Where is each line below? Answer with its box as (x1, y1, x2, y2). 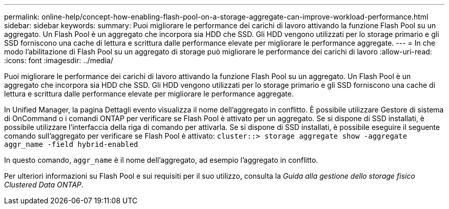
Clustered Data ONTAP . (4, 180, 84, 189)
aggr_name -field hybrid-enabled (4, 140, 138, 148)
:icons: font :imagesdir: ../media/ (4, 56, 113, 65)
